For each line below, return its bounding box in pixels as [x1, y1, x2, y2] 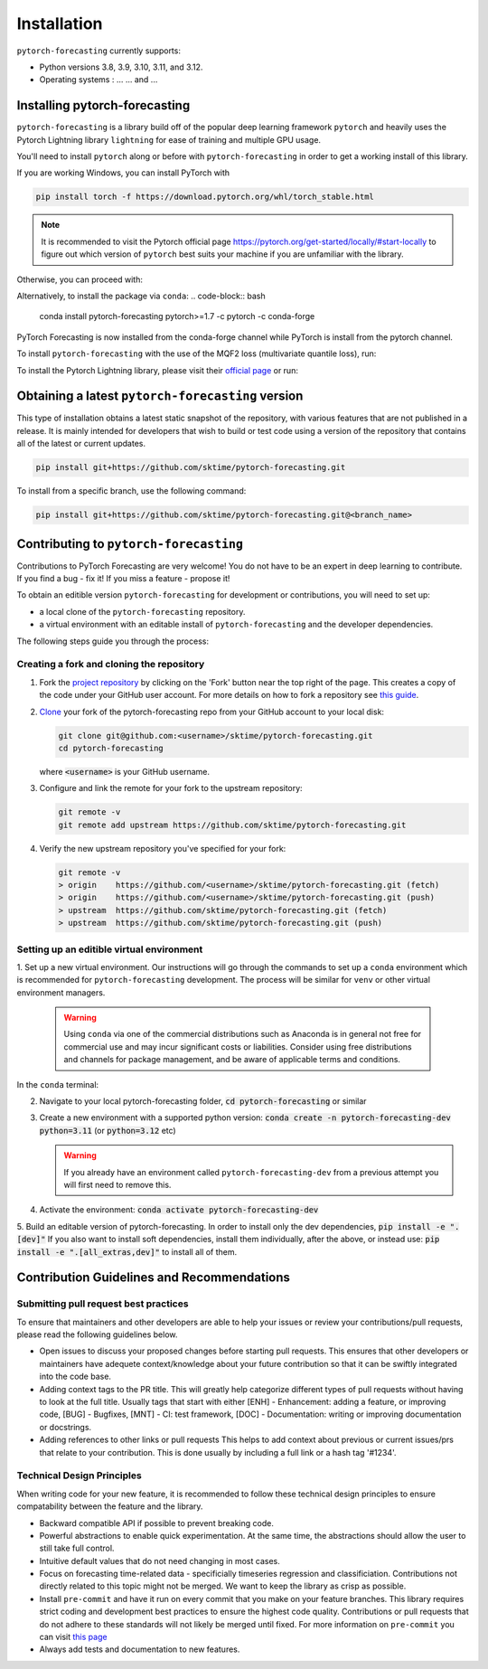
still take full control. [39, 1542, 115, 1554]
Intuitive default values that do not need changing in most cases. [39, 1555, 280, 1566]
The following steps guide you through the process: [16, 636, 210, 646]
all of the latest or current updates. [16, 438, 146, 449]
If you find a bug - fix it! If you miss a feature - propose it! [16, 573, 230, 584]
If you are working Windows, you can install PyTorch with [16, 167, 230, 178]
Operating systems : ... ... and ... [39, 74, 158, 85]
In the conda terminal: [16, 1079, 99, 1089]
